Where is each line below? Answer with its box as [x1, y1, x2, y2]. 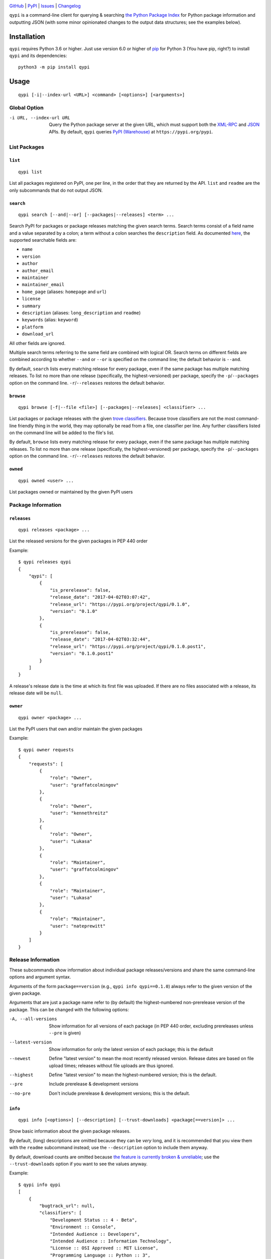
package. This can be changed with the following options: [9, 1006, 129, 1012]
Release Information [9, 956, 60, 963]
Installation [9, 32, 45, 41]
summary [22, 303, 41, 309]
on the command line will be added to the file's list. [9, 430, 115, 436]
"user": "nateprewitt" [50, 923, 106, 929]
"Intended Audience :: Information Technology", [50, 1238, 172, 1244]
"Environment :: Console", [50, 1224, 116, 1230]
